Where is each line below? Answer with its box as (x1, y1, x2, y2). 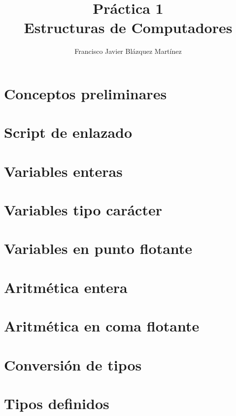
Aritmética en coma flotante (4, 316, 200, 336)
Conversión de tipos (4, 354, 142, 374)
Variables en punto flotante (4, 238, 193, 258)
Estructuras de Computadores (24, 17, 233, 38)
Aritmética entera (4, 277, 128, 297)
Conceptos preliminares (4, 83, 167, 103)
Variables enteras (4, 161, 123, 181)
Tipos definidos (4, 393, 109, 413)
